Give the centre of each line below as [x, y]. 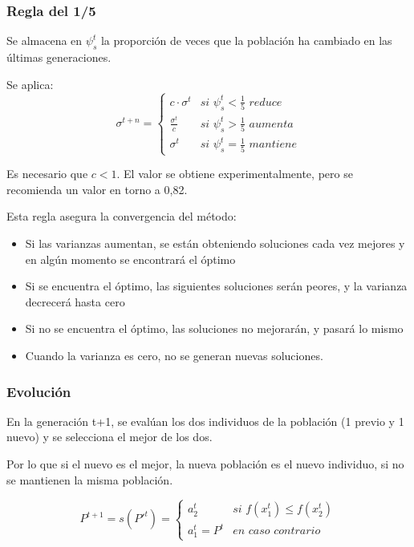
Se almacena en [45, 41]
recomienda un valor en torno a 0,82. [97, 189]
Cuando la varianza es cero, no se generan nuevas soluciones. [174, 356]
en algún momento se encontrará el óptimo [130, 259]
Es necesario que [47, 174]
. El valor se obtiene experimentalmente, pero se [235, 174]
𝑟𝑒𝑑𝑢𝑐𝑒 [266, 102]
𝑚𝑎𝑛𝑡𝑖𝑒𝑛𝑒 [273, 145]
